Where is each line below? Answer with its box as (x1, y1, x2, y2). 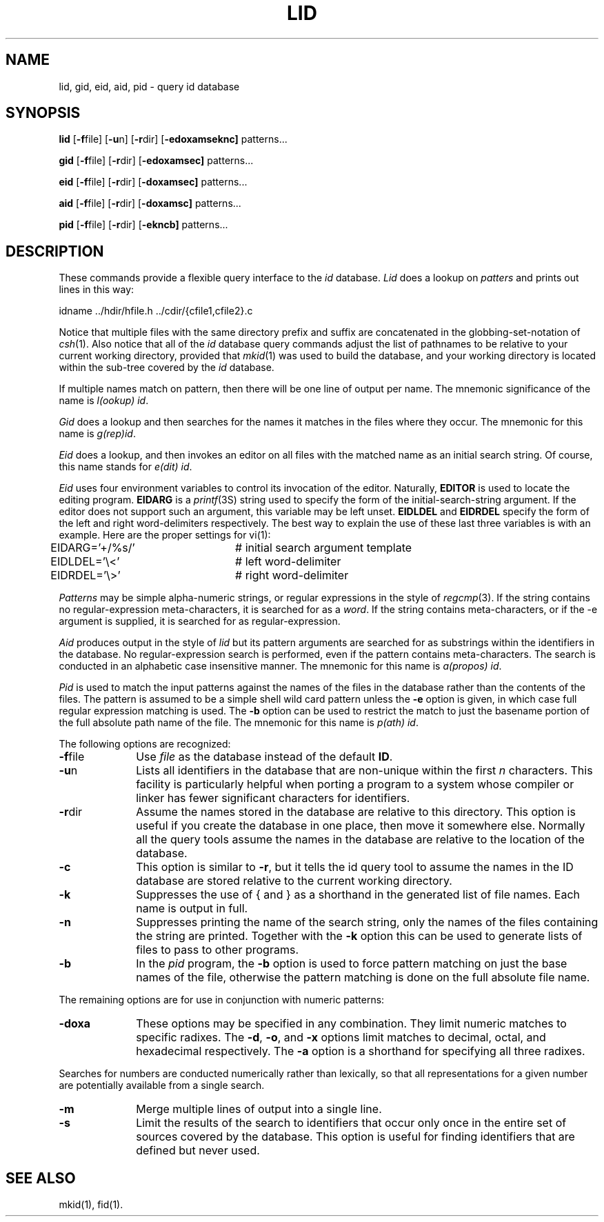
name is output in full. (136, 901, 248, 916)
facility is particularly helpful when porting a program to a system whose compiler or (136, 777, 574, 792)
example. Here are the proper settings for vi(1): (59, 529, 271, 541)
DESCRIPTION (6, 242, 104, 260)
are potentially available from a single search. (59, 1079, 265, 1092)
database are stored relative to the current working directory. (136, 874, 452, 888)
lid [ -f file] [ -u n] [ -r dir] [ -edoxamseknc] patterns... (59, 133, 288, 146)
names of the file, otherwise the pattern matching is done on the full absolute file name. (136, 970, 590, 985)
